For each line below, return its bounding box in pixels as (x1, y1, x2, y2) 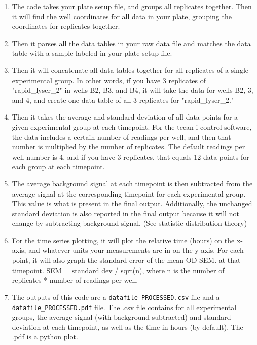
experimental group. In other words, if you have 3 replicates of (12, 74, 206, 85)
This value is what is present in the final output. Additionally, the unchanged (12, 198, 252, 209)
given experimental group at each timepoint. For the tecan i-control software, (12, 121, 252, 132)
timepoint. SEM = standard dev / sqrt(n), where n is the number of (12, 264, 225, 275)
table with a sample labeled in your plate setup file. (12, 48, 172, 58)
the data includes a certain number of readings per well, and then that (12, 131, 231, 142)
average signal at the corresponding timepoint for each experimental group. (12, 188, 246, 199)
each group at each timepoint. (12, 161, 105, 172)
